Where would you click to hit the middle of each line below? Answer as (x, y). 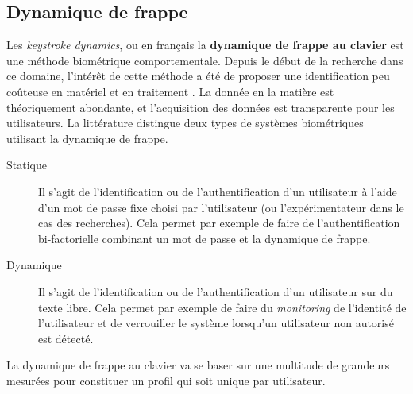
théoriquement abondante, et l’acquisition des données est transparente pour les (201, 107)
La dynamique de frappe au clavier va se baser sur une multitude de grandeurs (198, 365)
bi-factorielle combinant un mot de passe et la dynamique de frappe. (205, 238)
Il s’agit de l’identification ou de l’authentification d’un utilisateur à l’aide (218, 191)
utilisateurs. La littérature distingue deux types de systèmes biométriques (185, 123)
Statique (27, 165)
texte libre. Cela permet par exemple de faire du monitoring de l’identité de (222, 307)
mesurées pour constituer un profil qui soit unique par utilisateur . (166, 380)
